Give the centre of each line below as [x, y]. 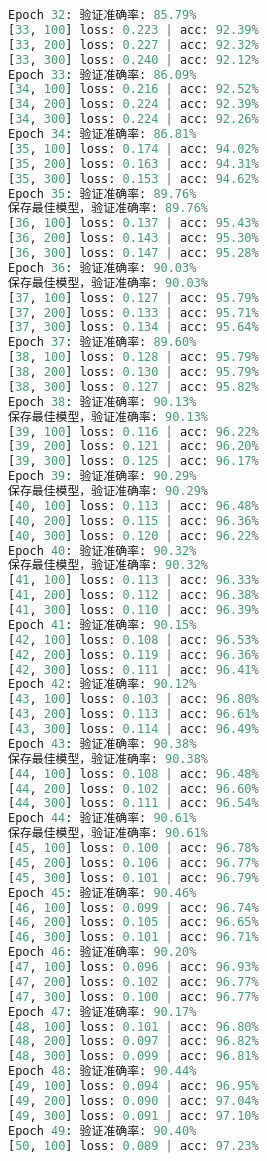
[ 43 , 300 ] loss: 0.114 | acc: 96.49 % [133, 729]
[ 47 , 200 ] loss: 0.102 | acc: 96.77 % [133, 981]
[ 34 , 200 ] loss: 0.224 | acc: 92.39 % [133, 104]
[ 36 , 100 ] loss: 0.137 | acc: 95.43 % [133, 223]
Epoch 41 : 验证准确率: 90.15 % [102, 624]
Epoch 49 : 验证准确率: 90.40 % [102, 1130]
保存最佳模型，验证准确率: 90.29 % [108, 491]
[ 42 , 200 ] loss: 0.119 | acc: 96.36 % [133, 654]
